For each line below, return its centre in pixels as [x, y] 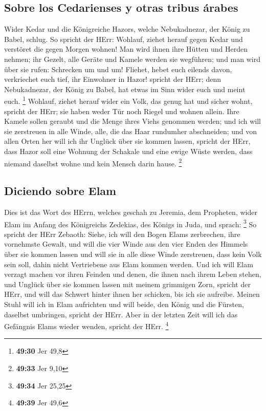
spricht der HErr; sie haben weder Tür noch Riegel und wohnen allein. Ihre [122, 111]
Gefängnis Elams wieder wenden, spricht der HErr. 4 [86, 325]
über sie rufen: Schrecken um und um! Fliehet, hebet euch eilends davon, [118, 69]
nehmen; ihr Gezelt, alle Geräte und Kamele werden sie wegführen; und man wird [132, 59]
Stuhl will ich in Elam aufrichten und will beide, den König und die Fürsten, [124, 304]
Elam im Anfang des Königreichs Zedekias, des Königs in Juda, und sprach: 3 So [130, 223]
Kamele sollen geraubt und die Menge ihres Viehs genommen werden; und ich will [132, 121]
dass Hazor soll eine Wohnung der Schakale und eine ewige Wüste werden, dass [128, 151]
